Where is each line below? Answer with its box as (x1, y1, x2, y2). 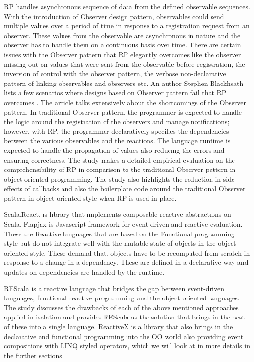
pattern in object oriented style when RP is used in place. (4, 192, 177, 203)
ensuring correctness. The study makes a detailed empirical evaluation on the (4, 154, 235, 165)
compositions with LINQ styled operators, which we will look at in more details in (4, 341, 250, 351)
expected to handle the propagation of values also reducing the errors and (4, 145, 225, 155)
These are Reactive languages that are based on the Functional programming (4, 228, 235, 238)
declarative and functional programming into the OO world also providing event (4, 331, 244, 341)
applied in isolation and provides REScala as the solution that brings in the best (4, 312, 245, 322)
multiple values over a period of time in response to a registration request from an (4, 21, 250, 31)
